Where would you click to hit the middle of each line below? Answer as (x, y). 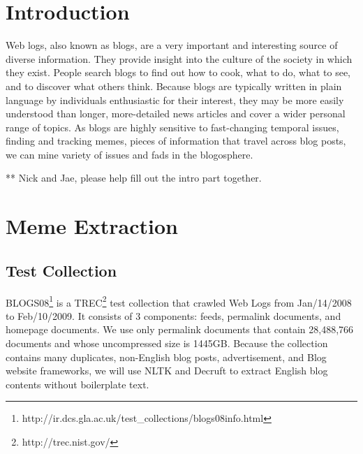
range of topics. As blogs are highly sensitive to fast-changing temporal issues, (172, 127)
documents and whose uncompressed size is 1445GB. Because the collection (167, 343)
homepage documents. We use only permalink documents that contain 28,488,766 (180, 329)
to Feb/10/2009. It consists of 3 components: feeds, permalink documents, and (173, 315)
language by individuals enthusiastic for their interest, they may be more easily (175, 100)
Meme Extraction (92, 226)
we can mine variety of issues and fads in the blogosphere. (129, 154)
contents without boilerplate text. (77, 384)
